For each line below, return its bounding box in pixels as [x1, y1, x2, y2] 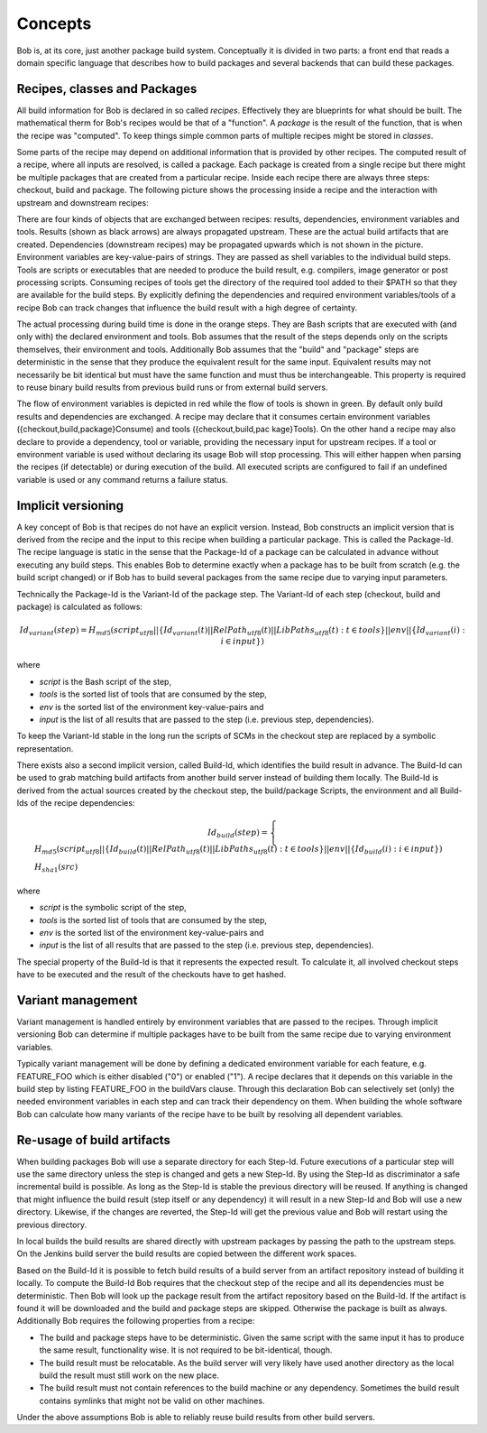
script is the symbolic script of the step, [39, 902, 187, 913]
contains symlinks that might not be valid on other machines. [39, 1395, 265, 1406]
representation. [16, 743, 74, 753]
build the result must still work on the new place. [39, 1370, 220, 1381]
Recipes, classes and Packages [16, 81, 198, 97]
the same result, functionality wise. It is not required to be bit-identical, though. [39, 1345, 333, 1355]
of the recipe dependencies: [30, 798, 135, 809]
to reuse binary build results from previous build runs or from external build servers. [16, 382, 328, 393]
